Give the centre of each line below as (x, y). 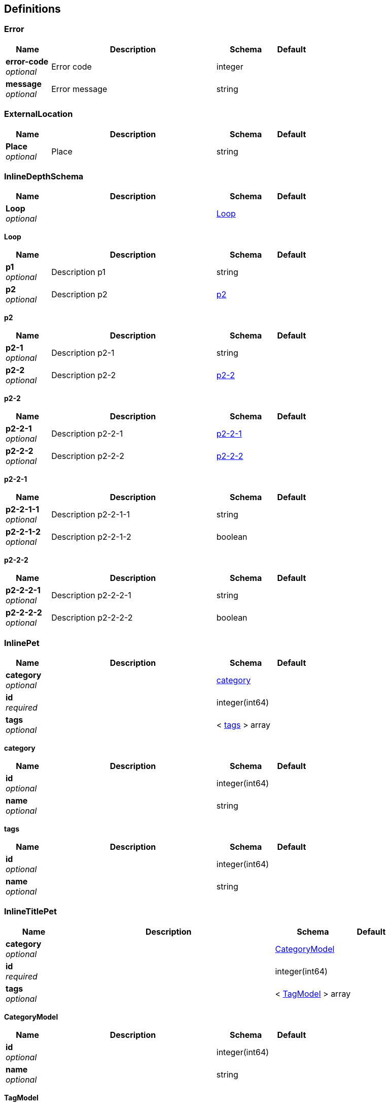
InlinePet (22, 643)
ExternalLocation (39, 114)
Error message (79, 89)
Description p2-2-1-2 (91, 537)
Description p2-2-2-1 (91, 595)
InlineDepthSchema (44, 176)
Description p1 (78, 272)
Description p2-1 (83, 353)
